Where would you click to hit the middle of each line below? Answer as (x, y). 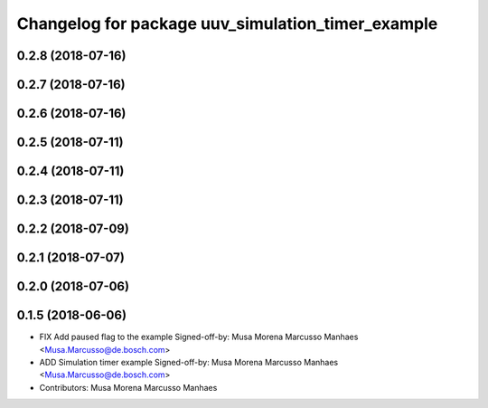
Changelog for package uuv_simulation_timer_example (227, 24)
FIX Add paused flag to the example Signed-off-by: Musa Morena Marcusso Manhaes (199, 337)
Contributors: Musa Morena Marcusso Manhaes (128, 387)
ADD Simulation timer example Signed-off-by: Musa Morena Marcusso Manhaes (189, 362)
